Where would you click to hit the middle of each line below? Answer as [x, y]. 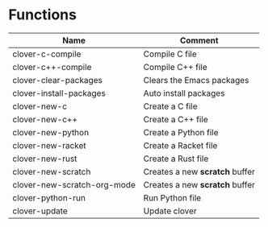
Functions [42, 15]
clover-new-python [51, 132]
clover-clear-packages [58, 80]
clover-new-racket [49, 145]
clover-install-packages [59, 93]
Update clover [170, 211]
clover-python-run [49, 197]
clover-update [40, 211]
